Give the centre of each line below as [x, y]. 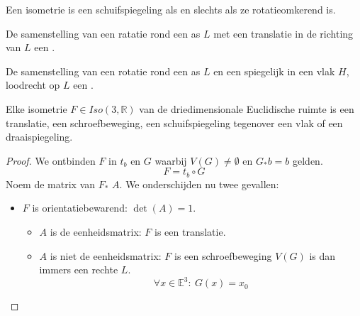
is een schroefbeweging [223, 255]
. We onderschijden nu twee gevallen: [199, 184]
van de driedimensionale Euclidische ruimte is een [247, 108]
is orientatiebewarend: [80, 208]
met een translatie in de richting [283, 33]
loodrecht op [33, 85]
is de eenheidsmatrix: [96, 231]
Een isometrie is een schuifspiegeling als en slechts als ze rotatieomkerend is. [171, 9]
